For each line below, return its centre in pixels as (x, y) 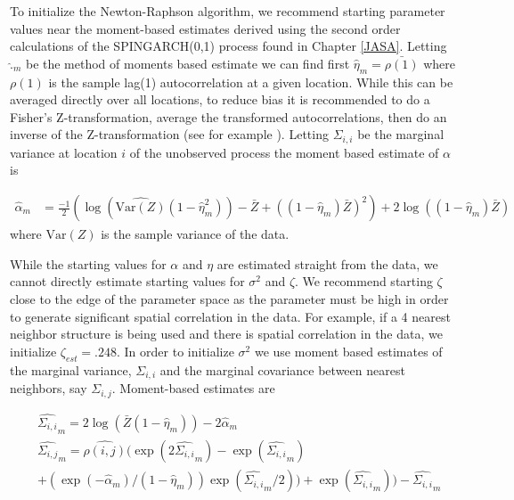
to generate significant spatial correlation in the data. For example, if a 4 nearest (230, 316)
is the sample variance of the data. (195, 234)
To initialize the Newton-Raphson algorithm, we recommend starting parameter (228, 11)
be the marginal (401, 134)
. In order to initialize (175, 351)
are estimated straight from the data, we (327, 263)
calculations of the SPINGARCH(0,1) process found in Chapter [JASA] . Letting (228, 46)
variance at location (64, 152)
